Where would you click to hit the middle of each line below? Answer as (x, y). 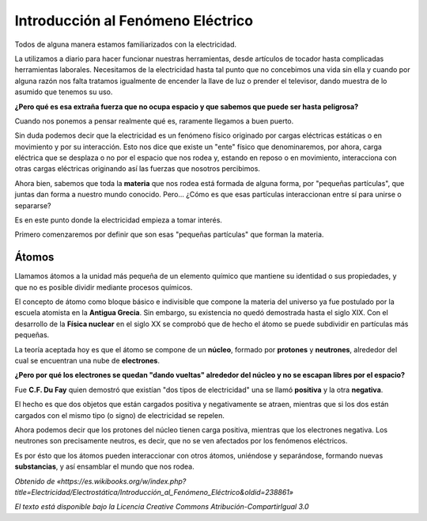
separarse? (33, 205)
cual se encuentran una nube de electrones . (87, 361)
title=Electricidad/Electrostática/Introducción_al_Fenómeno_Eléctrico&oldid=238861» (154, 492)
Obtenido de (35, 481)
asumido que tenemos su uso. (64, 92)
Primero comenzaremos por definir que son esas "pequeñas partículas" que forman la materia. (169, 234)
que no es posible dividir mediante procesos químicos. (104, 287)
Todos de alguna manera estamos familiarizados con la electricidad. (126, 44)
